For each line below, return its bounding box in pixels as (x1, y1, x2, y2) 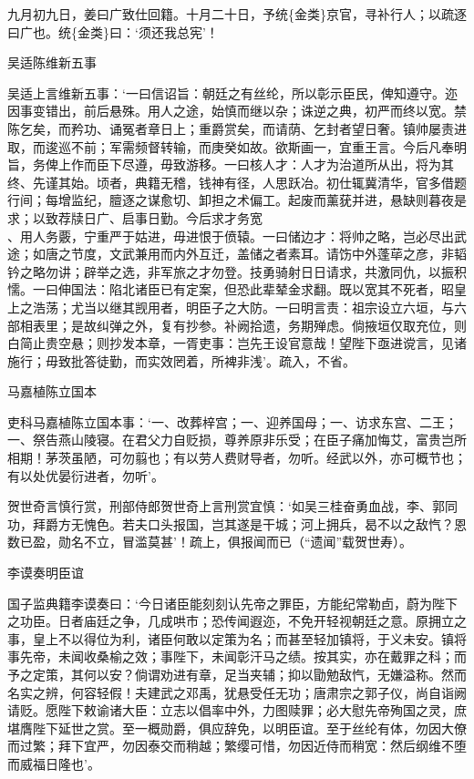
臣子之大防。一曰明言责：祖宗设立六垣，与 (198, 297, 454, 316)
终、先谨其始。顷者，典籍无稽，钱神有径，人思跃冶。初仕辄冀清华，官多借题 (7, 172, 467, 191)
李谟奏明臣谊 (7, 563, 84, 582)
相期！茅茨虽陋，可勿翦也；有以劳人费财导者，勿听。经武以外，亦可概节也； (7, 448, 467, 467)
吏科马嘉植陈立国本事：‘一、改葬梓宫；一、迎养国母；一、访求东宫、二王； (7, 412, 458, 431)
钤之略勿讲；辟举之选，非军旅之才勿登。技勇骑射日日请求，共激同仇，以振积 (7, 261, 467, 281)
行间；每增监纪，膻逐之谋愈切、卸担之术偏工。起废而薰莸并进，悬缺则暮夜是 (7, 190, 467, 210)
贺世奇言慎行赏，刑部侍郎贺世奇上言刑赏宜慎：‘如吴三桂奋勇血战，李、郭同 (7, 497, 458, 516)
